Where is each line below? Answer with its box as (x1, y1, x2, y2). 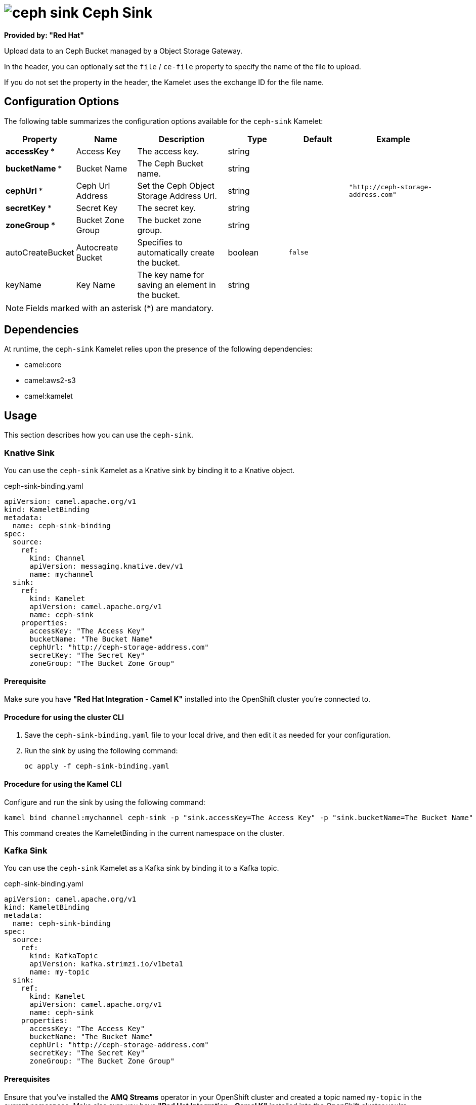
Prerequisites (4, 1075, 50, 1084)
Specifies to (137, 237, 183, 247)
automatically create (137, 247, 215, 258)
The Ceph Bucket (137, 158, 203, 168)
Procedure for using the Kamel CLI (4, 780, 122, 789)
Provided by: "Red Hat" (4, 30, 84, 39)
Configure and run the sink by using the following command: (4, 797, 205, 806)
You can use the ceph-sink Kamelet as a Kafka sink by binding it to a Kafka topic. (4, 864, 279, 873)
